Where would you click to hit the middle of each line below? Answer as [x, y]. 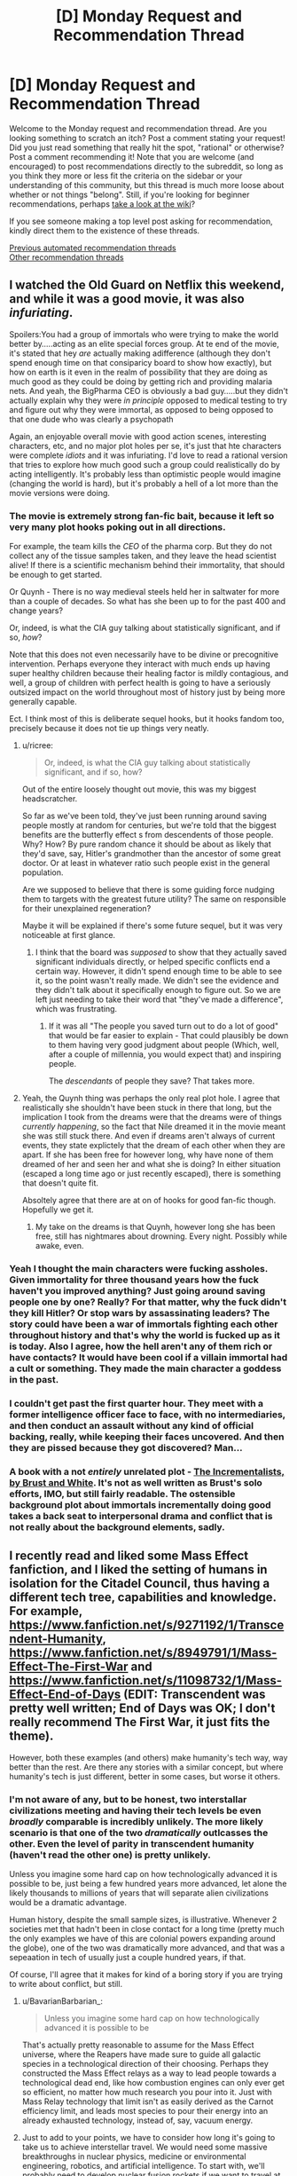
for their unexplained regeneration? [86, 909]
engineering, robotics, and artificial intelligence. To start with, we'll [143, 2165]
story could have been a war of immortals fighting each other [144, 1324]
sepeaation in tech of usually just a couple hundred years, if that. [128, 1957]
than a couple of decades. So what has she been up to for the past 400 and [148, 602]
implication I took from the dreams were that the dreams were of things [152, 1117]
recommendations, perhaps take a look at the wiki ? [102, 204]
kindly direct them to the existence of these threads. [105, 230]
